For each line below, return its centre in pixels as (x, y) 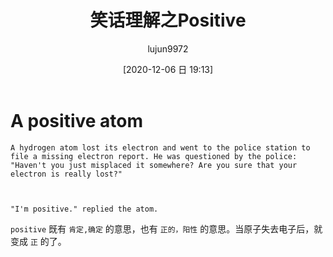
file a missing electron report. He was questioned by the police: (154, 156)
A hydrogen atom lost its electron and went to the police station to (160, 147)
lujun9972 (168, 48)
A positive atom (77, 120)
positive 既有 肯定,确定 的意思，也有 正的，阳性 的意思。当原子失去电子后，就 (166, 228)
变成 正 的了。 (38, 241)
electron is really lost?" (66, 174)
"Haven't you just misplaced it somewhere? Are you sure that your (154, 165)
